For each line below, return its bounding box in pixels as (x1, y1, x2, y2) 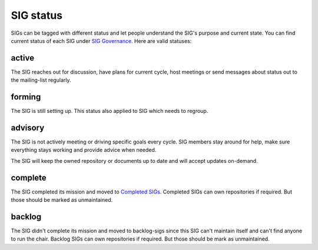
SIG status (11, 9, 63, 22)
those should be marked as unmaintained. (11, 196, 113, 204)
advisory (11, 122, 45, 132)
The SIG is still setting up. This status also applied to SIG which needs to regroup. (11, 108, 208, 115)
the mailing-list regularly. (11, 76, 71, 84)
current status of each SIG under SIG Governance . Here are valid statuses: (11, 37, 192, 44)
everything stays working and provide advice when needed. (11, 146, 157, 154)
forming (11, 92, 41, 102)
